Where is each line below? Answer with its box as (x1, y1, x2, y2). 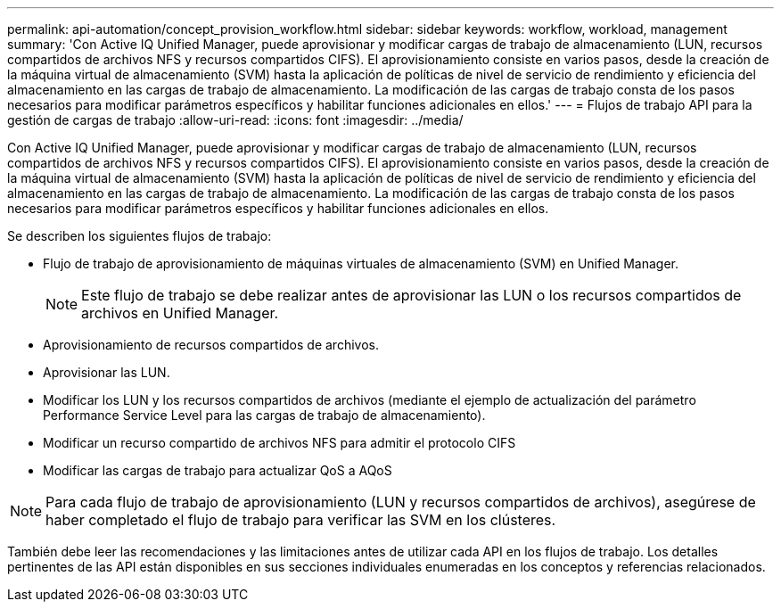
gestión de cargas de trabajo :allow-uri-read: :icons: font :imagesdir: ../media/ (7, 112, 464, 128)
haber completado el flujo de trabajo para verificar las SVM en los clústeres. (45, 511, 556, 529)
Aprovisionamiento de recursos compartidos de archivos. (43, 337, 379, 352)
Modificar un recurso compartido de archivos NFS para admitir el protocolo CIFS (43, 435, 516, 450)
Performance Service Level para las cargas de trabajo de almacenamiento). (43, 407, 486, 423)
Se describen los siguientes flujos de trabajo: (7, 228, 272, 243)
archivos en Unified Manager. (81, 304, 279, 322)
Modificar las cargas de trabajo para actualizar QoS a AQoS (43, 463, 392, 478)
